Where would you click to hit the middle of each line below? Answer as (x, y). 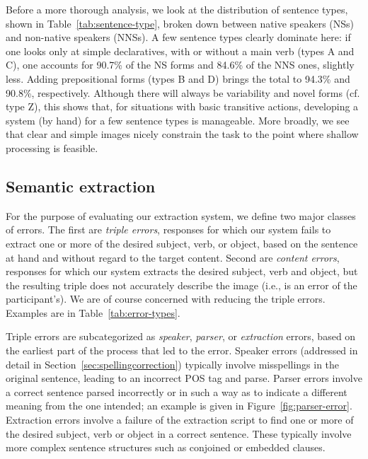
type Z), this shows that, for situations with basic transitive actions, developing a (182, 106)
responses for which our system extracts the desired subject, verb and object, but (182, 271)
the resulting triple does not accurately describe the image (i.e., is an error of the (182, 285)
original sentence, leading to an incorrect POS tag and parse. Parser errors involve (184, 378)
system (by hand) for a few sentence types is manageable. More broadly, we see (178, 120)
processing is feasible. (52, 147)
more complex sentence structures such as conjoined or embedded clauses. (166, 447)
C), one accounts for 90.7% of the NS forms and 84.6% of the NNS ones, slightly (180, 65)
